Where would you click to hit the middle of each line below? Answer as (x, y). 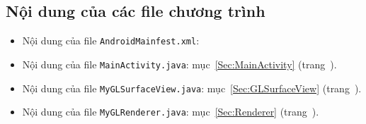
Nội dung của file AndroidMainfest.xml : (111, 41)
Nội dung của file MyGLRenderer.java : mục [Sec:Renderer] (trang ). (171, 112)
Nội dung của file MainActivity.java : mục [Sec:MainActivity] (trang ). (179, 64)
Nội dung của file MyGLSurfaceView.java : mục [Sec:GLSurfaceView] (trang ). (192, 88)
